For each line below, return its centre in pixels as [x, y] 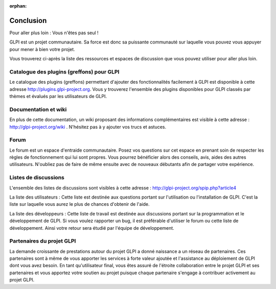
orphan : [18, 6]
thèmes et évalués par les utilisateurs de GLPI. [58, 96]
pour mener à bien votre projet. [42, 49]
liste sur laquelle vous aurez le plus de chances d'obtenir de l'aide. [80, 204]
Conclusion [28, 20]
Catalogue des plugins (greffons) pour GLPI [64, 71]
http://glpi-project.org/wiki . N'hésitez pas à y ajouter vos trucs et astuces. [88, 127]
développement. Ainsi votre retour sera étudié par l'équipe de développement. [92, 228]
